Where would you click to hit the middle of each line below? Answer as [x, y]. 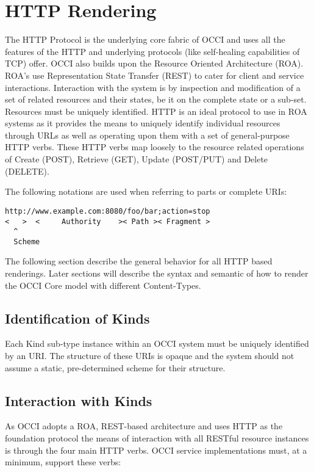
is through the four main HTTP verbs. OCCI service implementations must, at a [156, 450]
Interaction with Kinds [79, 400]
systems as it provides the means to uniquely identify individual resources [143, 123]
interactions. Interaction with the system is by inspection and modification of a [153, 87]
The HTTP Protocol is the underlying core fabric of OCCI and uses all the [145, 39]
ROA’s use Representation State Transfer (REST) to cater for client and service [155, 75]
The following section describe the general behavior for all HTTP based [139, 261]
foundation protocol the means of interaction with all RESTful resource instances [157, 438]
